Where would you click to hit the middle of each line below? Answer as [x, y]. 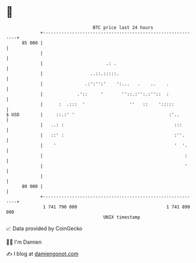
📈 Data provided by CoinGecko [44, 228]
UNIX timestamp [122, 217]
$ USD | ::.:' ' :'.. [93, 115]
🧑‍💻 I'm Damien [24, 242]
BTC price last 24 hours [123, 28]
